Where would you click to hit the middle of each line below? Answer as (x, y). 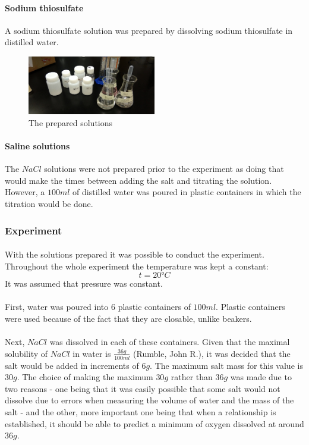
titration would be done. (49, 204)
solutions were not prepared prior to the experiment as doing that (164, 169)
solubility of (26, 353)
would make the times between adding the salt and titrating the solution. (138, 180)
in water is (92, 353)
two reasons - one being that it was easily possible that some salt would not (143, 388)
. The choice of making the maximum (85, 377)
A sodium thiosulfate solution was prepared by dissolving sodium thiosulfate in (149, 30)
